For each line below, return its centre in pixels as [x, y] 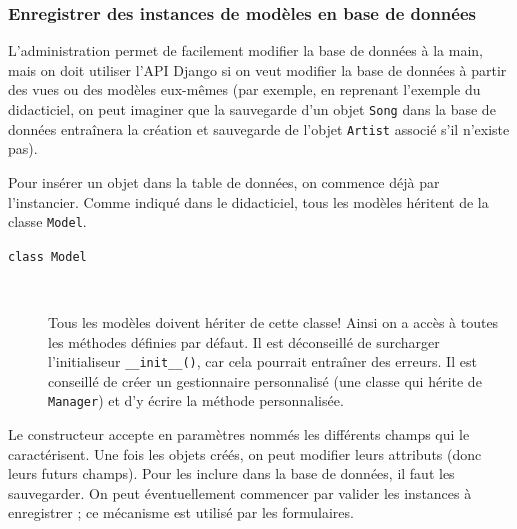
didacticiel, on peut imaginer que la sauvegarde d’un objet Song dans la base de [252, 109]
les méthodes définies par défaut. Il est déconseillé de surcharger [244, 341]
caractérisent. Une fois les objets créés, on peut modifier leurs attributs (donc [245, 453]
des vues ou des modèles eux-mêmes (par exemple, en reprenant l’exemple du [244, 89]
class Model [47, 256]
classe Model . [47, 221]
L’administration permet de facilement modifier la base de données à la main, [245, 50]
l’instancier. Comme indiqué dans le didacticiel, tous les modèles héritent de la [248, 201]
